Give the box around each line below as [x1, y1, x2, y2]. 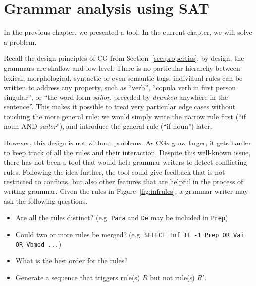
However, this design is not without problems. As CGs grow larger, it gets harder [4, 138, 251, 148]
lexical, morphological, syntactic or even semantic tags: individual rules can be [4, 72, 243, 83]
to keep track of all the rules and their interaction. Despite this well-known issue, [4, 147, 251, 157]
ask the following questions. [4, 195, 88, 206]
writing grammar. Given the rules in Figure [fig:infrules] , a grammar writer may [4, 186, 248, 196]
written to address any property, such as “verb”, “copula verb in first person [4, 82, 236, 93]
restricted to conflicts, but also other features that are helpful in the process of [4, 176, 243, 187]
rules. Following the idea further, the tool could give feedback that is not [4, 166, 225, 177]
